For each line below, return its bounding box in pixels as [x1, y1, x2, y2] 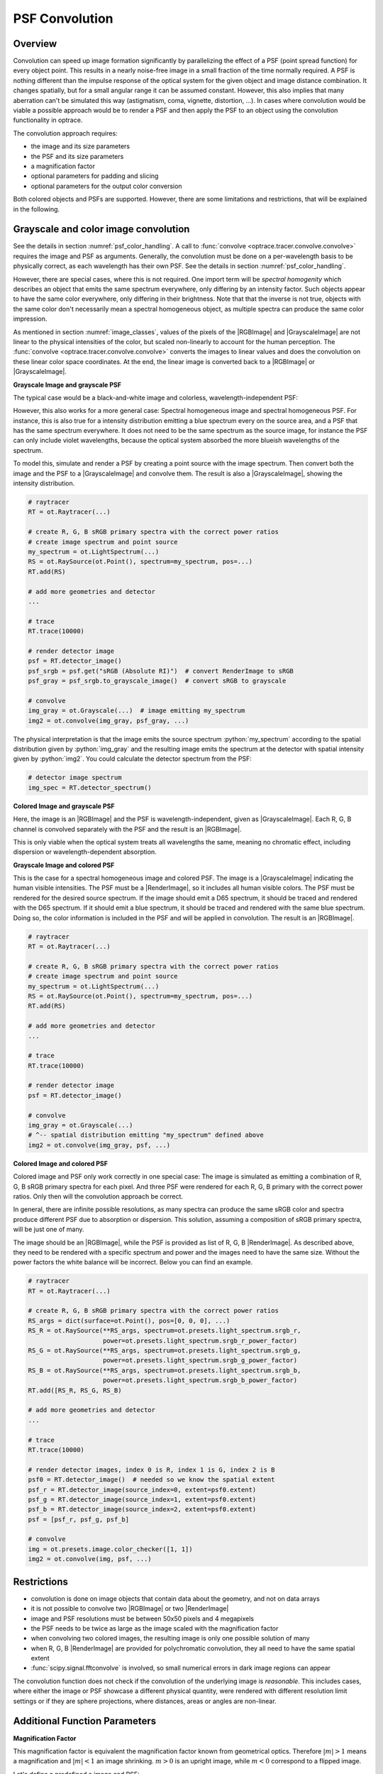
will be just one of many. [13, 1225, 84, 1234]
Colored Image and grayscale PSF [13, 802, 115, 810]
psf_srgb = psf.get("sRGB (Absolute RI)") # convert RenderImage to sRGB [28, 667, 294, 675]
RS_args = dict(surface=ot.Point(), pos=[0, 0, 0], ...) [28, 1316, 231, 1325]
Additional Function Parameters [13, 1715, 156, 1727]
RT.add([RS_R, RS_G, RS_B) [28, 1386, 122, 1394]
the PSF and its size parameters [30, 152, 124, 160]
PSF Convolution [13, 11, 113, 26]
